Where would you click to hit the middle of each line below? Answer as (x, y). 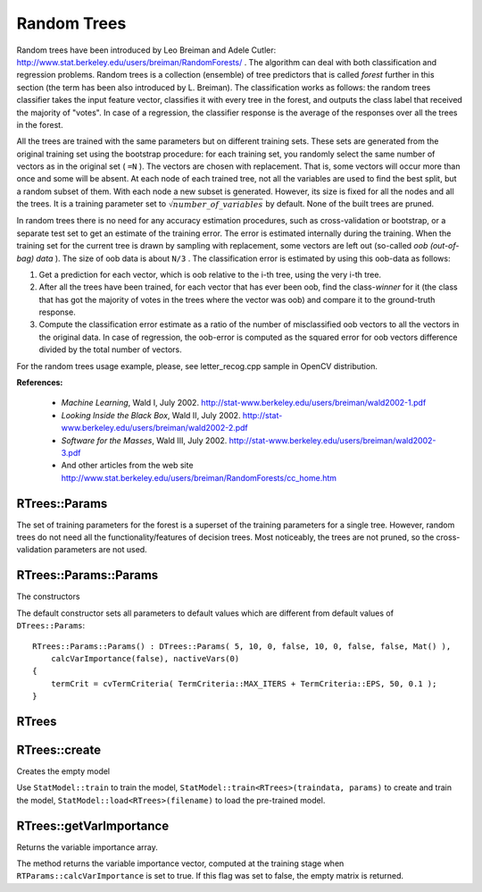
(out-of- (445, 246)
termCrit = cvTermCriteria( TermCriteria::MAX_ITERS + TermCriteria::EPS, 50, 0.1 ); (244, 683)
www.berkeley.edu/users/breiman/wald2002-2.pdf (155, 428)
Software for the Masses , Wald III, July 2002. (144, 440)
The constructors (48, 597)
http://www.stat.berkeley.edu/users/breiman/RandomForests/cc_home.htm (199, 477)
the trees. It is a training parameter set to (91, 204)
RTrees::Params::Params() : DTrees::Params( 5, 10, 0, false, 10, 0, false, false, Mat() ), (242, 646)
